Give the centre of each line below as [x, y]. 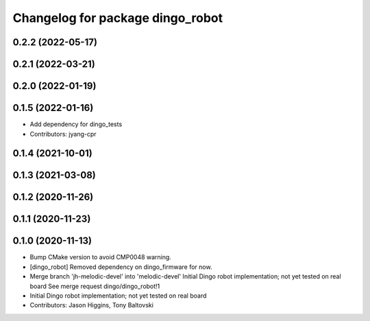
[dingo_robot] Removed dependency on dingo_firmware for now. [121, 267]
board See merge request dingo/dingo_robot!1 [95, 286]
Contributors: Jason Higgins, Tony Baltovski [92, 305]
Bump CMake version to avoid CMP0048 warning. [100, 257]
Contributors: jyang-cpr [63, 134]
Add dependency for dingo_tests [76, 124]
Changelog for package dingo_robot [118, 18]
